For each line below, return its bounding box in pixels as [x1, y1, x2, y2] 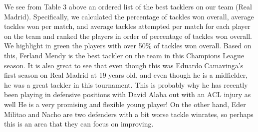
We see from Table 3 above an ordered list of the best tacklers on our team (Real [4, 1, 252, 11]
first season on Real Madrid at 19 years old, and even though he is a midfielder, [4, 70, 248, 80]
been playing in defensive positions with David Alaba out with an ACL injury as [4, 89, 251, 100]
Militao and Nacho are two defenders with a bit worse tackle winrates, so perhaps [4, 109, 254, 119]
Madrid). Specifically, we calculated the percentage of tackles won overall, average [4, 11, 254, 21]
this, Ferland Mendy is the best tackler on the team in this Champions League [4, 50, 245, 60]
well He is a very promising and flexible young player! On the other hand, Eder [4, 99, 246, 109]
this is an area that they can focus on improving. [4, 119, 154, 129]
